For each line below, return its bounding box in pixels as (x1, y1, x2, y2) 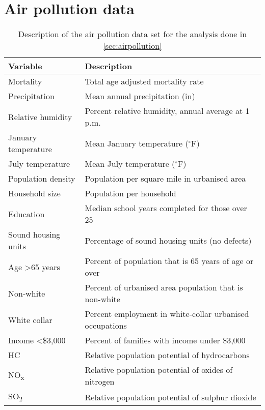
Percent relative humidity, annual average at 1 (85, 105, 250, 117)
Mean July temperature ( (85, 158, 175, 170)
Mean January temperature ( (85, 137, 189, 149)
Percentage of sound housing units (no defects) (85, 234, 252, 246)
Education (8, 208, 45, 220)
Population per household (85, 187, 176, 199)
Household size (8, 187, 61, 199)
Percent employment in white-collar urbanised (85, 308, 249, 320)
